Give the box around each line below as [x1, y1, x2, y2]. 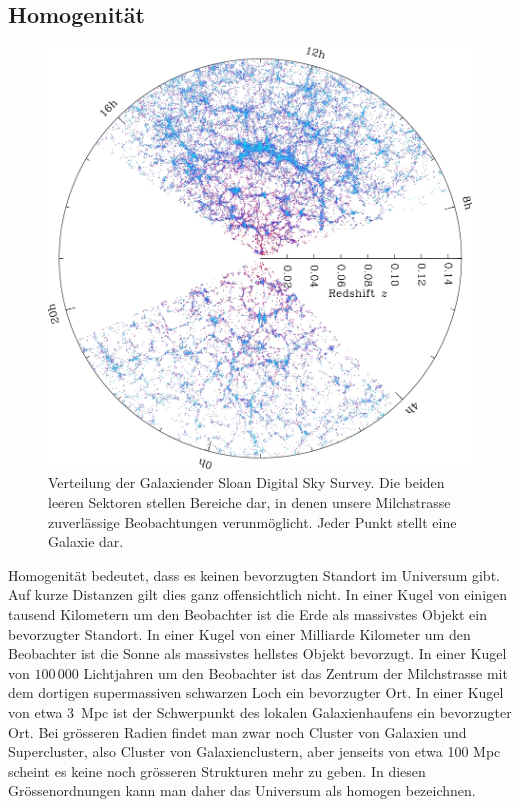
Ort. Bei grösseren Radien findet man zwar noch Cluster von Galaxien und [8, 721, 467, 742]
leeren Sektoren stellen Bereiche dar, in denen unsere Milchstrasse [48, 492, 451, 512]
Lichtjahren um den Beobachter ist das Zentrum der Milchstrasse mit [83, 662, 508, 683]
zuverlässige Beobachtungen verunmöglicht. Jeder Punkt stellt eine [48, 511, 457, 532]
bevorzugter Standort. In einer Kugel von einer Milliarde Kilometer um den [8, 623, 471, 644]
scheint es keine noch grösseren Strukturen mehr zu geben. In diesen [8, 760, 426, 781]
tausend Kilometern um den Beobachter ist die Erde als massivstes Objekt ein [8, 603, 487, 624]
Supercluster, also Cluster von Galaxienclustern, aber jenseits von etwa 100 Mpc [8, 741, 501, 762]
